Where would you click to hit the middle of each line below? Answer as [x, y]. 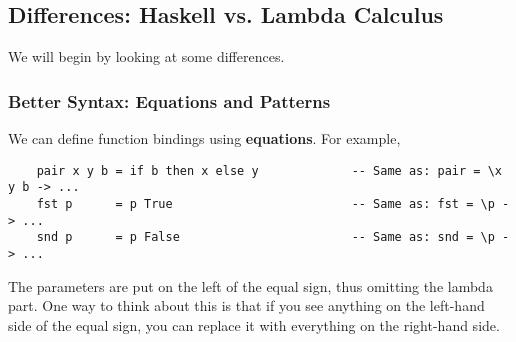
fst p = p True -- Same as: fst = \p [265, 203]
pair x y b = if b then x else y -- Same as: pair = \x [269, 170]
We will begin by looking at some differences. [146, 56]
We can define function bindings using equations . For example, [204, 138]
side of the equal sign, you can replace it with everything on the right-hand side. [254, 324]
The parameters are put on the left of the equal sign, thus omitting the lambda [250, 285]
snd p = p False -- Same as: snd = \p [265, 237]
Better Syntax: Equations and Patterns [169, 100]
